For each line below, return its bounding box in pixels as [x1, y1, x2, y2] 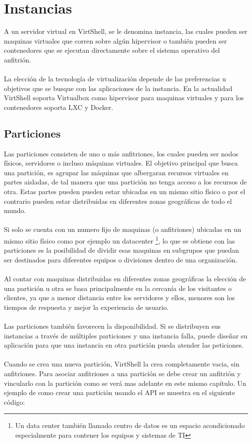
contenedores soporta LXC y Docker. [4, 102, 113, 112]
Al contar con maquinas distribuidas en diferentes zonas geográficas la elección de [4, 274, 246, 284]
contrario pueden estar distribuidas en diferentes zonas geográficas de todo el [4, 196, 232, 206]
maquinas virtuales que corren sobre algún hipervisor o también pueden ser [4, 35, 227, 46]
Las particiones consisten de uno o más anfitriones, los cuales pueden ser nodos [4, 148, 238, 158]
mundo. [4, 205, 26, 215]
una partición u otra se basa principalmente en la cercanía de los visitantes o [4, 283, 232, 293]
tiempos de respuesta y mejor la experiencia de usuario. [4, 302, 169, 312]
